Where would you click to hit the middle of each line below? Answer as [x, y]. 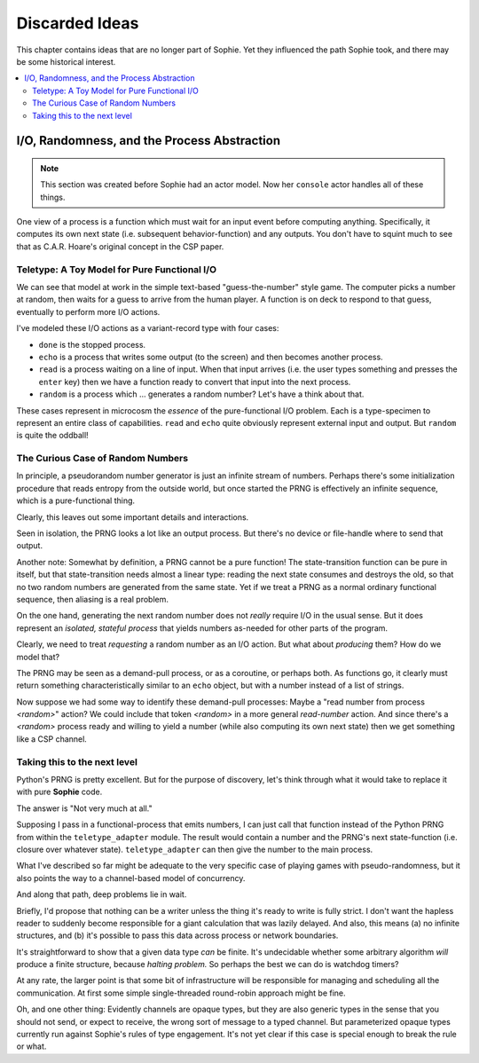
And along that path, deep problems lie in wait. [102, 894]
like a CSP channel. [52, 739]
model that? [38, 657]
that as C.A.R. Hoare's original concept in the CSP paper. [120, 246]
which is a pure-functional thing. [76, 500]
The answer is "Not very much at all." [84, 808]
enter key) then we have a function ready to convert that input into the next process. [195, 382]
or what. [31, 1046]
